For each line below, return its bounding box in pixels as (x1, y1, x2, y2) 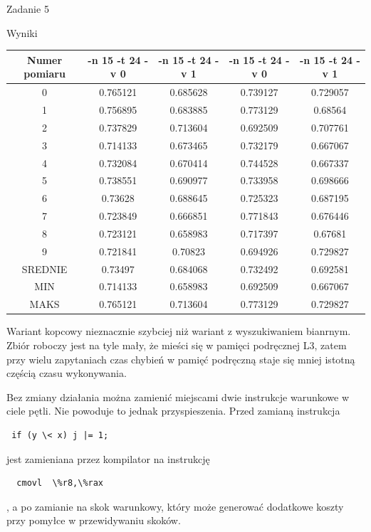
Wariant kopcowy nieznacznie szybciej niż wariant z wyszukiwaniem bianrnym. (6, 324, 351, 339)
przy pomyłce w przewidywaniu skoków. (6, 513, 181, 528)
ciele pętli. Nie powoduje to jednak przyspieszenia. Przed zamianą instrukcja (6, 403, 340, 418)
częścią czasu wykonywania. (6, 366, 127, 381)
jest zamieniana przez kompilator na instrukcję (6, 451, 210, 466)
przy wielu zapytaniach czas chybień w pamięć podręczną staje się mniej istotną (6, 351, 355, 366)
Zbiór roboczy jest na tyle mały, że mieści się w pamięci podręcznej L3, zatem (6, 337, 347, 352)
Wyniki (6, 25, 38, 40)
